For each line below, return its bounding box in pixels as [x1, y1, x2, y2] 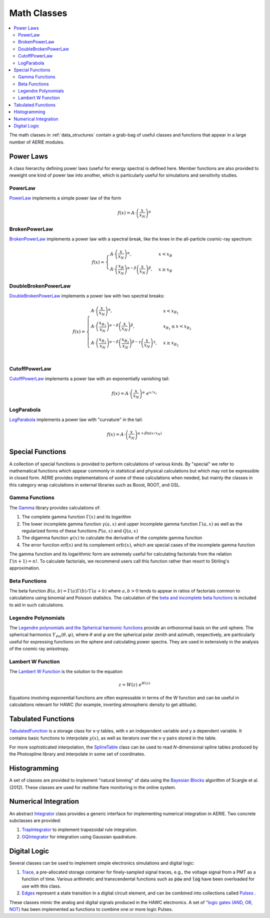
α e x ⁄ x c [142, 390, 157, 396]
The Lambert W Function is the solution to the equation [9, 668, 122, 674]
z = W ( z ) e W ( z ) [118, 680, 150, 687]
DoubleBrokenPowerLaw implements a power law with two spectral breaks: [9, 292, 165, 298]
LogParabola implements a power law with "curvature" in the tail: [9, 416, 143, 422]
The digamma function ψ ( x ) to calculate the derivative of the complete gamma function [21, 535, 202, 541]
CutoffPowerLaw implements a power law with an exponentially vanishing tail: [9, 375, 170, 381]
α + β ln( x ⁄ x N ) [137, 430, 162, 436]
